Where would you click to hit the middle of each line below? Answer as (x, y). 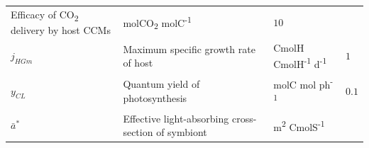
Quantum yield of (161, 84)
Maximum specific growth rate (189, 49)
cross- (244, 118)
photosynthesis (155, 98)
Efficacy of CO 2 (45, 15)
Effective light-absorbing (176, 118)
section (138, 132)
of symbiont (182, 132)
